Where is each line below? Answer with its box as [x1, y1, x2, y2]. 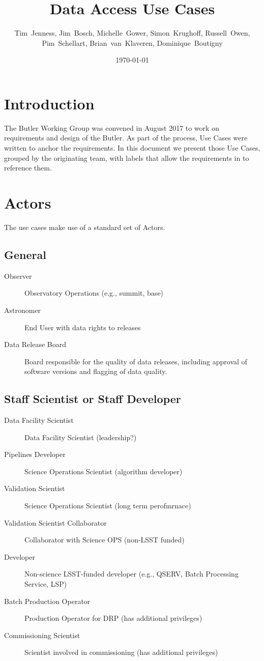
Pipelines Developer [4, 449, 66, 459]
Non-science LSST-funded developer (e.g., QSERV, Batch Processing [24, 568, 239, 579]
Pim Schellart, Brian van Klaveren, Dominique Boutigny [42, 37, 223, 48]
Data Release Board [4, 339, 67, 350]
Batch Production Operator [4, 595, 91, 606]
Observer [4, 270, 32, 281]
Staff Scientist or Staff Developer [4, 391, 181, 407]
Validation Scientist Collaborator [4, 517, 107, 528]
